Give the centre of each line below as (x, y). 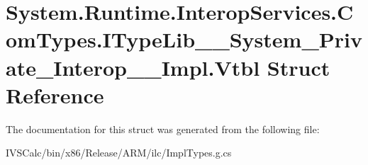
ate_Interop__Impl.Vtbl (133, 67)
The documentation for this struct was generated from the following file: (163, 129)
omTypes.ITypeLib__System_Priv (184, 39)
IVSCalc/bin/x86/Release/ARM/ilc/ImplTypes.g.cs (119, 153)
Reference (55, 95)
